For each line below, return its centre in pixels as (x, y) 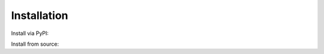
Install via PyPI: (30, 33)
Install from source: (35, 44)
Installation (40, 15)
